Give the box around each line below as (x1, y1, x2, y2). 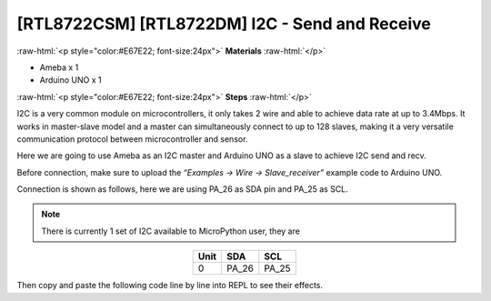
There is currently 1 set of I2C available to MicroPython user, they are (41, 226, 300, 236)
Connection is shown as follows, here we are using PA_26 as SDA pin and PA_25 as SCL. (16, 184, 349, 195)
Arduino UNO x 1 (39, 75, 102, 85)
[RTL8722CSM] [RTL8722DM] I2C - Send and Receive (16, 14, 431, 34)
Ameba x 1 (39, 62, 79, 73)
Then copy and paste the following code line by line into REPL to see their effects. (16, 280, 323, 291)
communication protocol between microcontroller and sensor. (16, 133, 248, 145)
